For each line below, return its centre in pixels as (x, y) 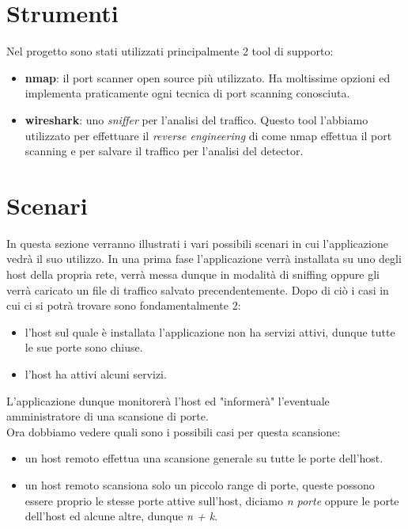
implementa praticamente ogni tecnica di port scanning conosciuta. (187, 93)
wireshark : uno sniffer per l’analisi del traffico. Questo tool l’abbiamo (196, 119)
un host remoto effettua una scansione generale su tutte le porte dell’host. (204, 458)
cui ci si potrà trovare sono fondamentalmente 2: (124, 305)
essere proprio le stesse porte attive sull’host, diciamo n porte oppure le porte (212, 500)
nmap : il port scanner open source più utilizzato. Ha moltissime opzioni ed (208, 77)
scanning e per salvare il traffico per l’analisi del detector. (164, 151)
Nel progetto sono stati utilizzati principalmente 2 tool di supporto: (170, 51)
